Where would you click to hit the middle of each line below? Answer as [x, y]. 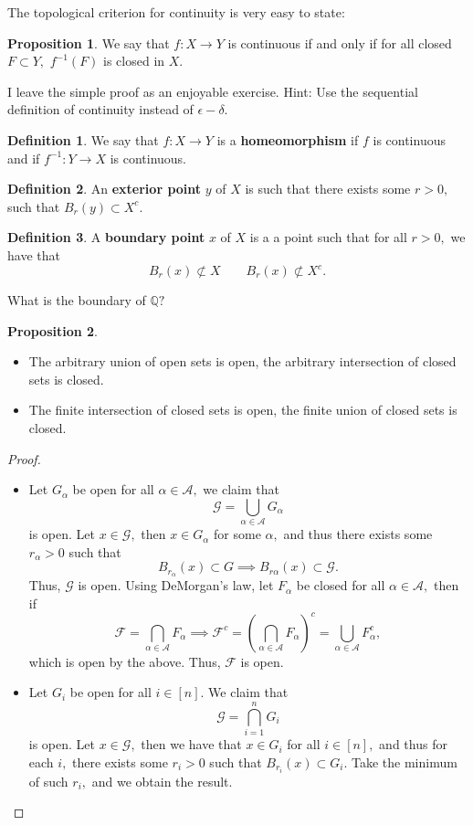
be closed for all [341, 585]
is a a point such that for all [328, 237]
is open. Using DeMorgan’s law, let [176, 585]
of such [48, 781]
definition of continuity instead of [100, 109]
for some [237, 534]
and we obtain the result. [162, 781]
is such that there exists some [328, 189]
